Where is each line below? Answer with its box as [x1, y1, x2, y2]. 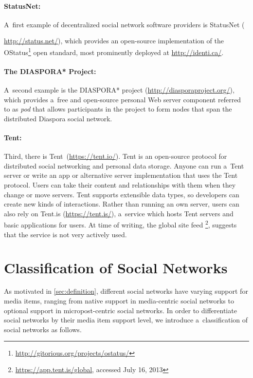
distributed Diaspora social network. [4, 113, 112, 123]
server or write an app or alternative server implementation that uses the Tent [4, 170, 238, 180]
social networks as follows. [4, 324, 82, 334]
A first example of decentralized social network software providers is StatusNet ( [4, 19, 245, 29]
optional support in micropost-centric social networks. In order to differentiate [4, 305, 237, 315]
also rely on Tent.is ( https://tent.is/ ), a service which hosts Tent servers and [4, 208, 234, 218]
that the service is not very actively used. [4, 229, 127, 239]
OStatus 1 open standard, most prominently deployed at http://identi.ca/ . [4, 45, 224, 57]
